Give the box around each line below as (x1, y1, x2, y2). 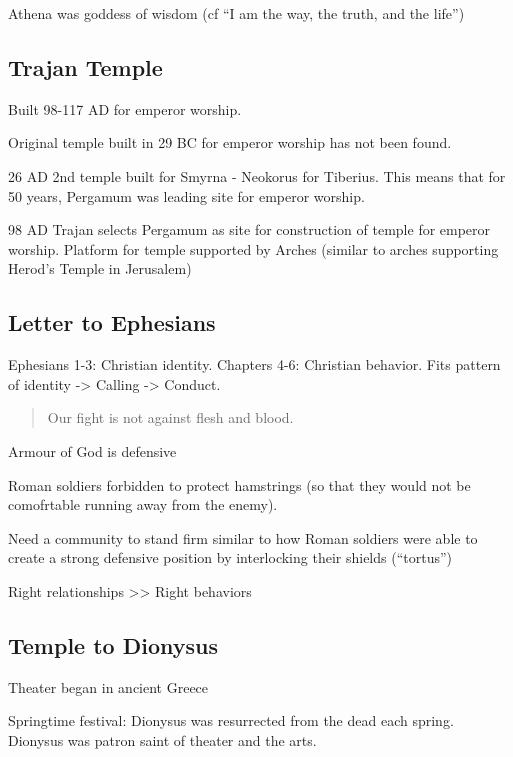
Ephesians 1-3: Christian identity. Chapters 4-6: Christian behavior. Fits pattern (8, 354, 501, 375)
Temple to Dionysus (8, 629, 218, 660)
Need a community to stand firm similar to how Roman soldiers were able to (8, 527, 478, 548)
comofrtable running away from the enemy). (8, 494, 278, 515)
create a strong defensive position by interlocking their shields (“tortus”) (8, 547, 452, 568)
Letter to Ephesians (8, 307, 216, 338)
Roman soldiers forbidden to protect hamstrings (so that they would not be (8, 474, 471, 495)
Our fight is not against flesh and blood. (47, 407, 294, 428)
